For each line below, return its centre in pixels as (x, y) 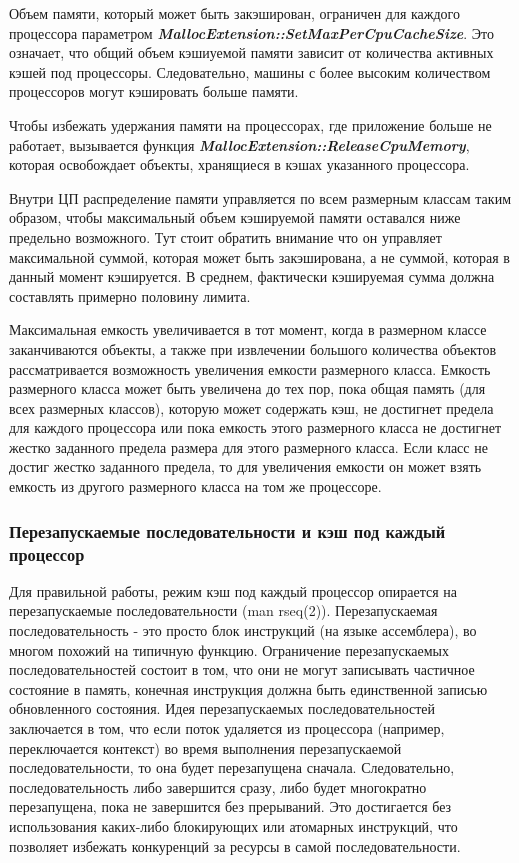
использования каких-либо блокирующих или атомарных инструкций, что (233, 825)
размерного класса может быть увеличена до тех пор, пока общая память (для (247, 388)
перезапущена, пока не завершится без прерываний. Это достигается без (230, 806)
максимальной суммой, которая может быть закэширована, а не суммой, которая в (259, 256)
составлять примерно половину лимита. (130, 295)
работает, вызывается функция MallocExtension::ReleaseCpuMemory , (239, 144)
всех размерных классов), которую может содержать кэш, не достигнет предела (251, 407)
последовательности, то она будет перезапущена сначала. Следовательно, (232, 767)
